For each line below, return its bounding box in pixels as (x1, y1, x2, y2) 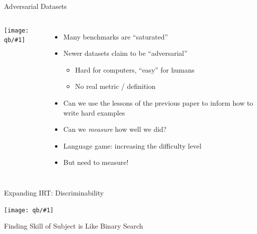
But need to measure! (63, 157, 129, 167)
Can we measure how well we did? (63, 124, 167, 134)
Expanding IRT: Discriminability (4, 187, 104, 197)
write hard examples (63, 107, 125, 117)
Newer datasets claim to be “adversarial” (63, 48, 188, 58)
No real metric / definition (75, 81, 156, 91)
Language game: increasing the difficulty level (63, 140, 202, 151)
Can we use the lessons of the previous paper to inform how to (63, 97, 254, 108)
